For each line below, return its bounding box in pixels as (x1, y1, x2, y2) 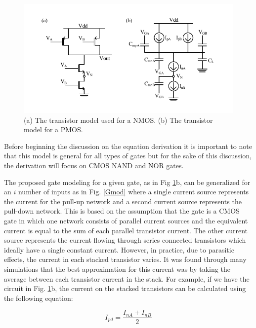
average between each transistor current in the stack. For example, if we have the (4, 273, 250, 284)
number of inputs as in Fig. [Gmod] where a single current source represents (18, 186, 249, 197)
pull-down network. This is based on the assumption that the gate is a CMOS (4, 206, 240, 216)
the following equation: (4, 292, 73, 303)
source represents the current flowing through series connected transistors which (4, 235, 246, 245)
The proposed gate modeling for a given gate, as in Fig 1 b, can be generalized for (4, 177, 251, 187)
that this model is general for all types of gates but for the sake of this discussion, (4, 150, 252, 161)
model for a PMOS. (24, 124, 83, 135)
